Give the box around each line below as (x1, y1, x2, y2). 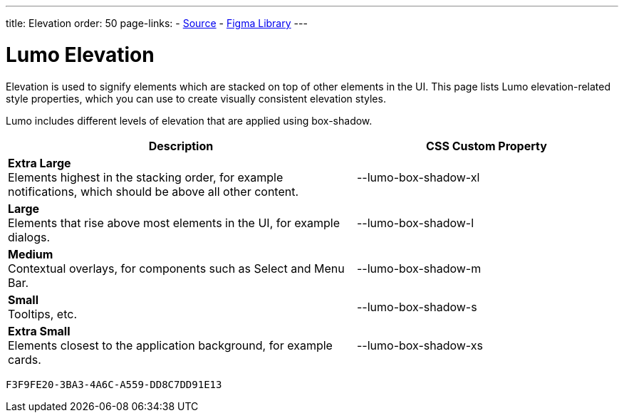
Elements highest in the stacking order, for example (8, 169, 284, 184)
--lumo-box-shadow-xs (356, 338, 484, 352)
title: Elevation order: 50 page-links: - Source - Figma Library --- (6, 17, 308, 29)
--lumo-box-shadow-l (356, 215, 474, 230)
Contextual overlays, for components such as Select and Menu (8, 261, 345, 276)
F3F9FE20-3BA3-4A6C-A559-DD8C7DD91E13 (6, 378, 222, 390)
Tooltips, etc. (8, 306, 77, 321)
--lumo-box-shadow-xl (356, 169, 480, 184)
